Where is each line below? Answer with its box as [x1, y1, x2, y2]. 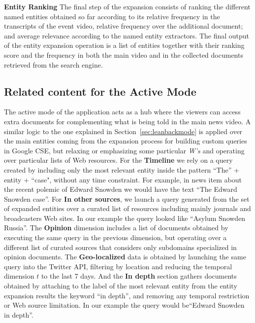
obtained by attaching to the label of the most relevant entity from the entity [4, 281, 237, 291]
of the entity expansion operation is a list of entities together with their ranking [4, 40, 245, 50]
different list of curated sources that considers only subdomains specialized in [4, 242, 237, 252]
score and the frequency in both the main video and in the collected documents [4, 49, 243, 60]
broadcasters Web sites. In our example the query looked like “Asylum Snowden [4, 213, 246, 223]
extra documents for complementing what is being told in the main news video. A [4, 116, 251, 126]
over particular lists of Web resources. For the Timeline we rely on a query [4, 155, 233, 165]
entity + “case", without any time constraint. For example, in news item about [4, 174, 242, 184]
